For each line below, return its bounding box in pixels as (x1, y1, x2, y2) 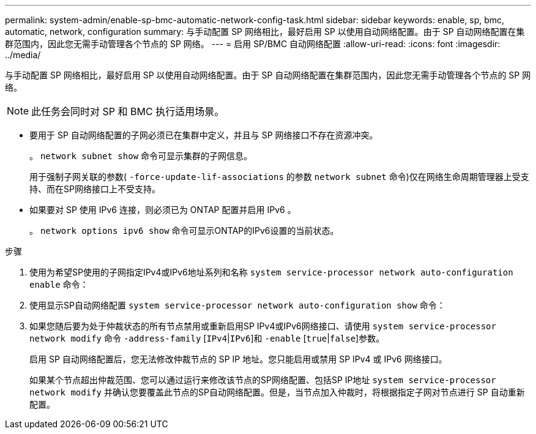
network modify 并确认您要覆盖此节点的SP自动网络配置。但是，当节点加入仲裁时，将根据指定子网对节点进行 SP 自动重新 (29, 387, 525, 397)
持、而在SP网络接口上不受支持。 (29, 184, 160, 194)
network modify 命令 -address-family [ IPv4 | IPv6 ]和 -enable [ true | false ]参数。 (29, 333, 385, 343)
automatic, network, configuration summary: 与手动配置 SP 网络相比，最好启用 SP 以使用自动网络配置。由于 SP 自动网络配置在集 (5, 26, 525, 37)
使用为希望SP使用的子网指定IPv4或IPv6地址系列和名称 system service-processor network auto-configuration (29, 267, 513, 277)
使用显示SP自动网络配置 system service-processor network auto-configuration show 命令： (29, 300, 445, 310)
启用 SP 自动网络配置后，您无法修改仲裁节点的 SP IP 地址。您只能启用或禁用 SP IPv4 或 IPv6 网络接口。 (29, 354, 447, 364)
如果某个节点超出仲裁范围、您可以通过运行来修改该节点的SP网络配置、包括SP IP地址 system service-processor (29, 375, 496, 385)
